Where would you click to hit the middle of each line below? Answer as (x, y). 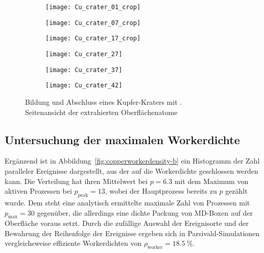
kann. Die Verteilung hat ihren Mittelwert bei (76, 181)
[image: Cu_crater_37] (84, 70)
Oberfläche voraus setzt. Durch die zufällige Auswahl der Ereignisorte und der (127, 223)
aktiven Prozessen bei (38, 191)
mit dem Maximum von (211, 181)
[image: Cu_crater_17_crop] (93, 39)
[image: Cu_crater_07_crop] (93, 23)
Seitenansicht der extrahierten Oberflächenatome (101, 112)
